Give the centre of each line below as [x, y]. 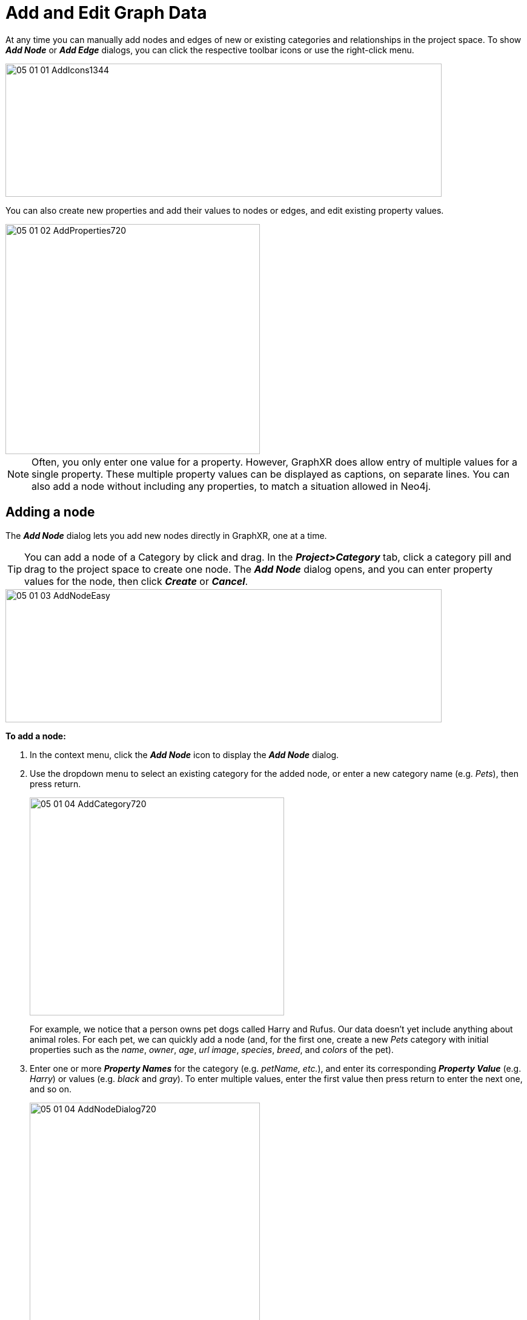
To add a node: [36, 736]
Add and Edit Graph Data [106, 13]
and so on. [51, 1089]
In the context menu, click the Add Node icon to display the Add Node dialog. [184, 754]
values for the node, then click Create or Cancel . [136, 581]
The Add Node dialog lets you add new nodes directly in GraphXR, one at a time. [166, 535]
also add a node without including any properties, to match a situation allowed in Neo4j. [231, 486]
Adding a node [50, 512]
